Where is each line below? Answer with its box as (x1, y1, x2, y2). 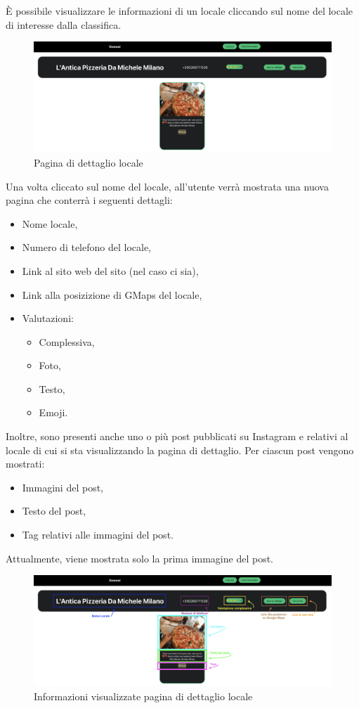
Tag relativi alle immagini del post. (22, 527, 174, 542)
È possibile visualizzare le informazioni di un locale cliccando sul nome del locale (6, 4, 353, 18)
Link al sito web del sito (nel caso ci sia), (22, 263, 199, 278)
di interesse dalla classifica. (6, 17, 122, 32)
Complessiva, (39, 334, 95, 349)
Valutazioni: (22, 311, 74, 326)
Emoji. (39, 405, 68, 420)
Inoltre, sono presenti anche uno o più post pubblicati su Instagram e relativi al (6, 429, 348, 444)
